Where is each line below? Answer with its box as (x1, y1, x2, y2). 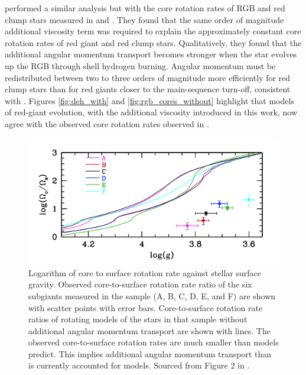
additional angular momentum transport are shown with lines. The (28, 324, 271, 337)
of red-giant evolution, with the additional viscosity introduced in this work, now (5, 106, 298, 118)
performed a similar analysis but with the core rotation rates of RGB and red (5, 2, 285, 14)
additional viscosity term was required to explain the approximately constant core (5, 25, 301, 37)
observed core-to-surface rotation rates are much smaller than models (28, 336, 279, 348)
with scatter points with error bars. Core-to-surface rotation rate (28, 301, 263, 313)
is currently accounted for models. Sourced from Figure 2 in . (28, 359, 250, 371)
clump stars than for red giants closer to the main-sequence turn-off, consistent (5, 83, 291, 95)
